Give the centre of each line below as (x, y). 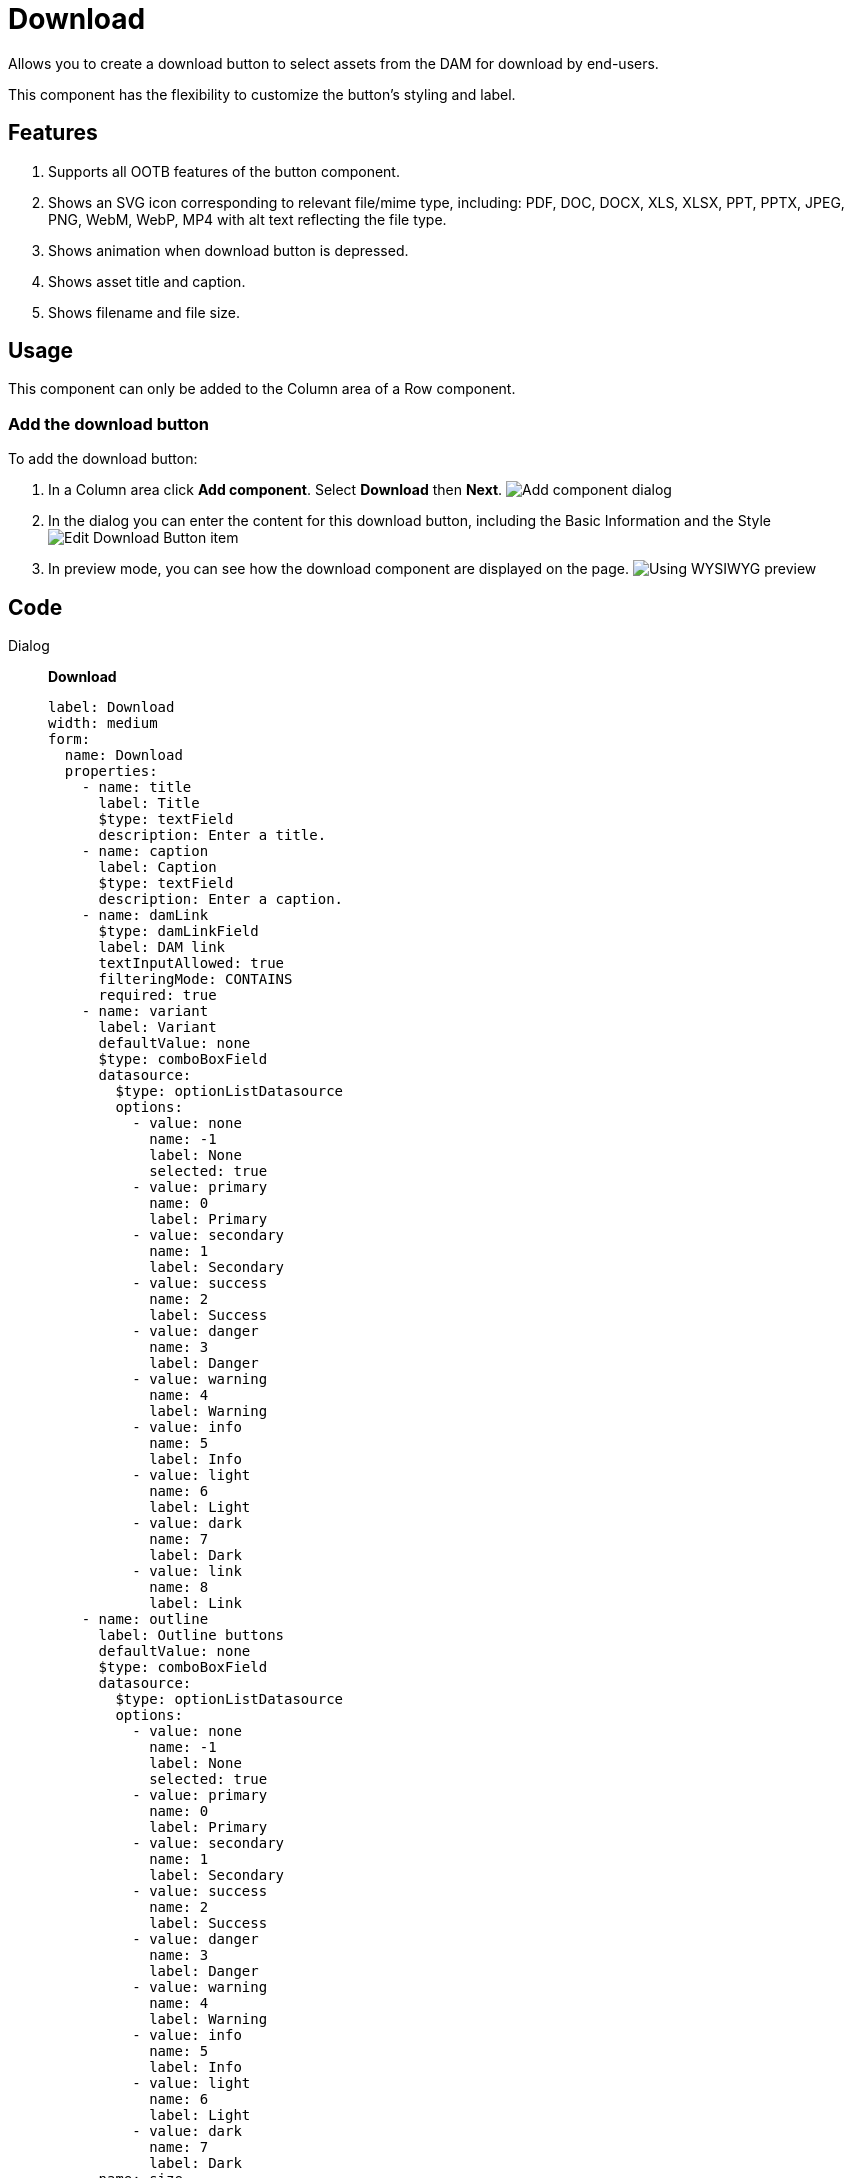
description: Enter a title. (212, 835)
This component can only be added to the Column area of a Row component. (262, 389)
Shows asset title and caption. (147, 281)
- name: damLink (145, 915)
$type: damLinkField (178, 931)
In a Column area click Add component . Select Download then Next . (275, 490)
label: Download (111, 707)
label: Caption (157, 867)
